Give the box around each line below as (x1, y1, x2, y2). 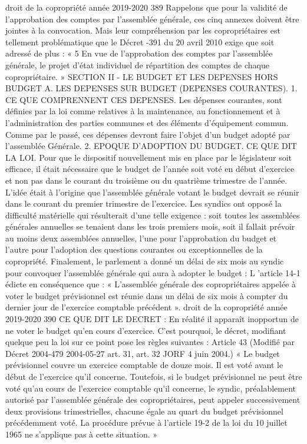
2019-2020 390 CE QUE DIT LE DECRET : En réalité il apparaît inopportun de (5, 313, 299, 325)
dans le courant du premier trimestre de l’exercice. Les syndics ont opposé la (5, 197, 282, 210)
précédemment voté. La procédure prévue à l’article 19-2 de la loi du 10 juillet (5, 416, 288, 429)
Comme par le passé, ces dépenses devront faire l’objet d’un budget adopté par (5, 128, 291, 140)
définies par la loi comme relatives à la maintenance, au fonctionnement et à (5, 105, 280, 117)
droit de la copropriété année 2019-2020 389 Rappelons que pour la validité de (5, 1, 288, 13)
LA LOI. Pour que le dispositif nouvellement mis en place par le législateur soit (5, 151, 292, 163)
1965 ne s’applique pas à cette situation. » (5, 428, 158, 440)
